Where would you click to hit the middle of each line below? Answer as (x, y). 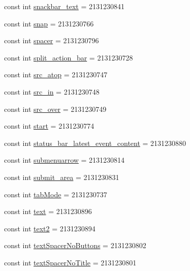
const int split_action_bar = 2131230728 (69, 57)
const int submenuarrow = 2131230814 (65, 160)
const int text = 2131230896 (48, 211)
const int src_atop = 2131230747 (56, 74)
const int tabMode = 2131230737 (56, 194)
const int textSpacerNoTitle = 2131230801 (70, 262)
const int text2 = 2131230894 (50, 228)
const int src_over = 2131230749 (55, 109)
